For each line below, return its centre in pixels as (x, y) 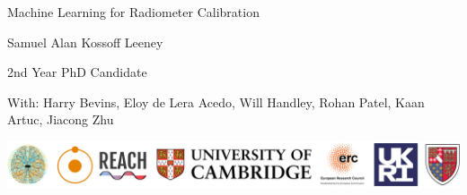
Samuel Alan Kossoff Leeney (85, 42)
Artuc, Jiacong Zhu (61, 119)
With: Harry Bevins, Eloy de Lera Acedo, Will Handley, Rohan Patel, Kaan (216, 102)
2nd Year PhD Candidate (77, 72)
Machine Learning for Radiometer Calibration (133, 12)
